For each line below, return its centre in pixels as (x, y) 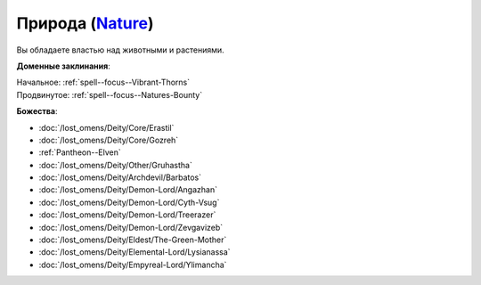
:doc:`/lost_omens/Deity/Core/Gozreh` (109, 140)
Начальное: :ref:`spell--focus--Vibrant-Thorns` (103, 82)
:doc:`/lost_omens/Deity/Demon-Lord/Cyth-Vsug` (129, 202)
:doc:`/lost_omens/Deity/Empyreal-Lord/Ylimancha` (133, 265)
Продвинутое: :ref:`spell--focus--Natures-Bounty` (110, 94)
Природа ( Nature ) (86, 23)
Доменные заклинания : (63, 66)
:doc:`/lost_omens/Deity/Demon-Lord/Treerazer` (127, 215)
